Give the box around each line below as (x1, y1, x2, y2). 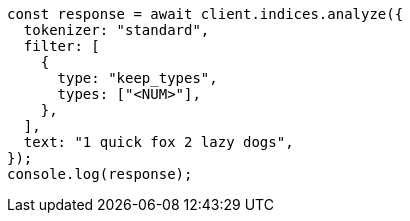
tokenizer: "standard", (23, 22, 210, 38)
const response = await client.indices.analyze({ (7, 6, 404, 22)
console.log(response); (7, 166, 193, 182)
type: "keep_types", (57, 70, 218, 86)
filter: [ (23, 38, 100, 54)
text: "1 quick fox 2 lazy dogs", (23, 134, 294, 150)
